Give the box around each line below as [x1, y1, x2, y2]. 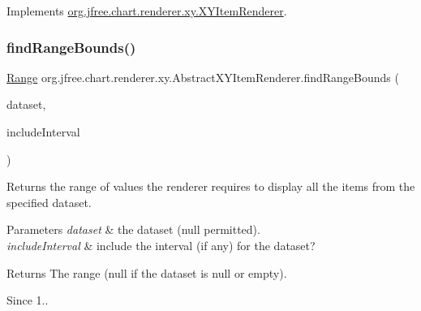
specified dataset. [6, 193, 92, 210]
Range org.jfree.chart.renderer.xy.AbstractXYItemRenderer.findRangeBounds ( [6, 68, 399, 85]
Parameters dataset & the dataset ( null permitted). [6, 221, 260, 238]
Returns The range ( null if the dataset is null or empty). [6, 264, 287, 281]
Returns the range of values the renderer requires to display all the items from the [6, 178, 415, 195]
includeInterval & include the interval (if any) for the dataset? [6, 236, 316, 253]
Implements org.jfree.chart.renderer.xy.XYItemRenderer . [6, 2, 287, 19]
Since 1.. [6, 292, 49, 309]
